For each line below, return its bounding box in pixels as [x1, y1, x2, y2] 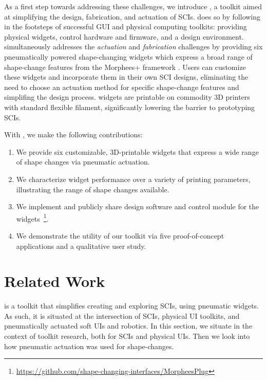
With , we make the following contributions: [4, 129, 143, 140]
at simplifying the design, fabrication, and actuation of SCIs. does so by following [4, 11, 261, 22]
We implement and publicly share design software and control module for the [16, 201, 259, 212]
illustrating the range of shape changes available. [16, 184, 169, 194]
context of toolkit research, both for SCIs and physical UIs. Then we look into [4, 331, 250, 341]
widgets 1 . [16, 211, 49, 224]
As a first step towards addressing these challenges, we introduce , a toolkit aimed [4, 1, 262, 11]
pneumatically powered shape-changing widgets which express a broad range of [4, 51, 253, 62]
